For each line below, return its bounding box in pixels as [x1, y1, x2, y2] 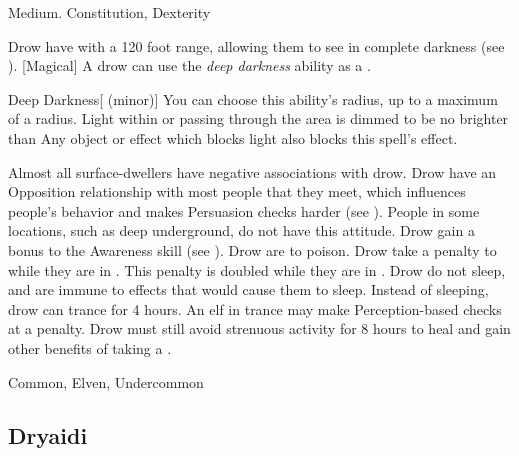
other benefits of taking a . [8, 337, 172, 358]
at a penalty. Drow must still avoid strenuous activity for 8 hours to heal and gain [8, 318, 511, 339]
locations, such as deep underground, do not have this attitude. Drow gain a [8, 220, 475, 241]
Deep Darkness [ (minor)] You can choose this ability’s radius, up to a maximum [8, 88, 498, 109]
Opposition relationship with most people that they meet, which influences [8, 181, 466, 202]
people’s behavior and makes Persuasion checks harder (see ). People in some [8, 200, 480, 221]
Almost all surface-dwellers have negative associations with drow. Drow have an [8, 161, 497, 182]
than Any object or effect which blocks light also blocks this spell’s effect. [8, 127, 458, 148]
